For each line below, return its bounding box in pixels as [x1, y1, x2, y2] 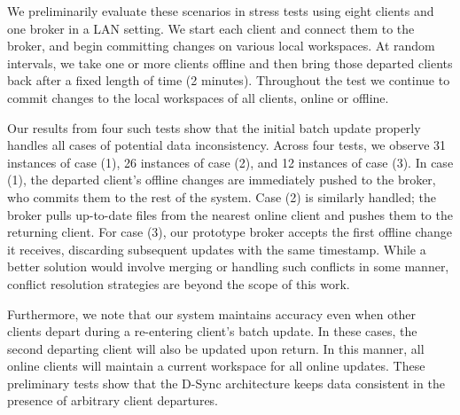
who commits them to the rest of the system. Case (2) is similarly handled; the [7, 187, 436, 206]
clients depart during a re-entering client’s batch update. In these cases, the [7, 322, 417, 341]
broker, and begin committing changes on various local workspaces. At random [7, 36, 435, 55]
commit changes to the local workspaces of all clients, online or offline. [7, 88, 389, 106]
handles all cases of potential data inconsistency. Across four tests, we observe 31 [7, 136, 447, 154]
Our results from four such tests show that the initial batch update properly [7, 118, 421, 137]
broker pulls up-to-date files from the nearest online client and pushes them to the [7, 205, 453, 223]
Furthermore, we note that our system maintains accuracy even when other [7, 304, 417, 323]
